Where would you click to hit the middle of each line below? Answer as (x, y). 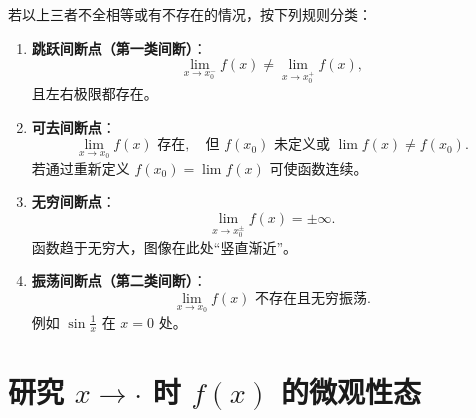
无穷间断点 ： (73, 201)
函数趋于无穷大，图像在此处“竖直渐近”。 (164, 246)
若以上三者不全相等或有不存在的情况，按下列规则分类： (190, 14)
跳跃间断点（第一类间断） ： (119, 47)
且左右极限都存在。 (94, 92)
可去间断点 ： (73, 126)
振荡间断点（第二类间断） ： (119, 280)
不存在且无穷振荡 (311, 298)
